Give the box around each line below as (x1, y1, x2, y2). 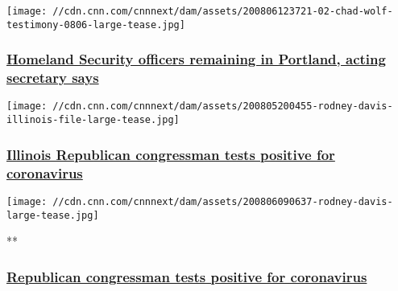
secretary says (6, 68, 99, 88)
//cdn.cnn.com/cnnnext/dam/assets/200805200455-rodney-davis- (52, 100, 393, 113)
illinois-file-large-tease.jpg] (6, 114, 180, 126)
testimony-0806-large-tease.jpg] (6, 18, 185, 31)
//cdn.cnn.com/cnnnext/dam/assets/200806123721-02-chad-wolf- (52, 6, 393, 17)
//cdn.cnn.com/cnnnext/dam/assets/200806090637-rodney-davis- (52, 195, 393, 207)
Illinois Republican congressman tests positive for (6, 144, 335, 164)
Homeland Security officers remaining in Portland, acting (6, 49, 386, 69)
